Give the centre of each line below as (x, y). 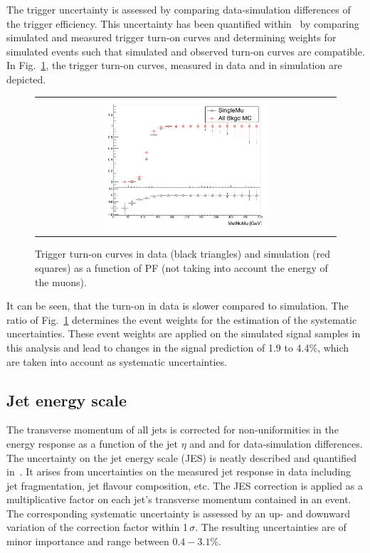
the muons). (61, 281)
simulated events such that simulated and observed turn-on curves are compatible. (186, 51)
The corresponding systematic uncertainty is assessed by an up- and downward (178, 513)
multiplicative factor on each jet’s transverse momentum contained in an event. (179, 499)
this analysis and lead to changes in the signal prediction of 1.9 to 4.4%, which (178, 347)
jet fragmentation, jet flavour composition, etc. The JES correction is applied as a (185, 485)
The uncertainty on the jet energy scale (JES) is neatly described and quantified (181, 457)
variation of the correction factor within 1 (97, 527)
